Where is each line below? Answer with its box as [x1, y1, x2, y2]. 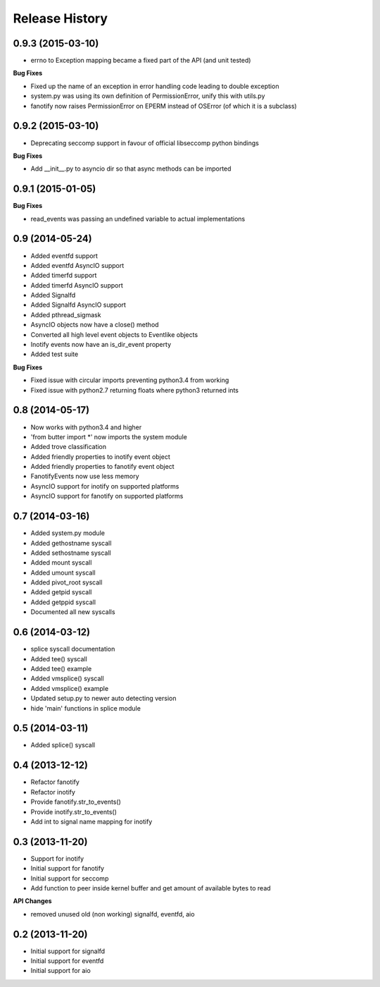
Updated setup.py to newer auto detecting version [30, 694, 177, 703]
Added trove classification [30, 443, 107, 451]
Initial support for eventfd [30, 957, 104, 965]
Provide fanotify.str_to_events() [30, 797, 121, 807]
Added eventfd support [30, 251, 99, 260]
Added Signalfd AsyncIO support [30, 300, 127, 309]
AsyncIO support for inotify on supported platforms [30, 482, 179, 490]
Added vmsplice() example [30, 684, 109, 692]
